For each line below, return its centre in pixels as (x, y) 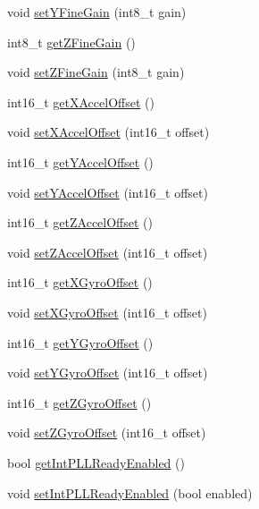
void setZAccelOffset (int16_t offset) (108, 252)
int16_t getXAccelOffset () (81, 102)
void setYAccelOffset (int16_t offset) (108, 192)
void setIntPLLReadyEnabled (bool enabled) (130, 492)
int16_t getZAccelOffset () (80, 222)
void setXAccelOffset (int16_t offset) (109, 132)
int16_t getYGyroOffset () (80, 342)
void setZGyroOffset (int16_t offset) (107, 433)
